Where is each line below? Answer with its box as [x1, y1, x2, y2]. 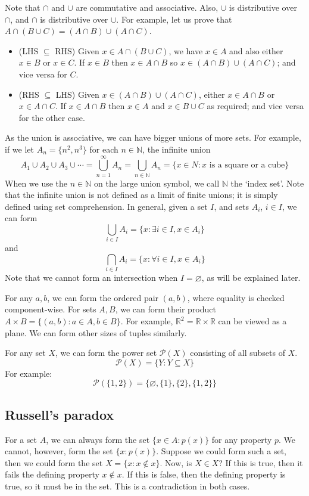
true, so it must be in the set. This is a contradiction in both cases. [5, 480, 250, 492]
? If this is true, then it [219, 456, 303, 469]
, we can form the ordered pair [47, 291, 159, 303]
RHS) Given [55, 44, 99, 57]
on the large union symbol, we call [93, 176, 220, 189]
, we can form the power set [55, 346, 157, 359]
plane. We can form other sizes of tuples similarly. [5, 326, 187, 339]
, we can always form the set [46, 433, 150, 445]
